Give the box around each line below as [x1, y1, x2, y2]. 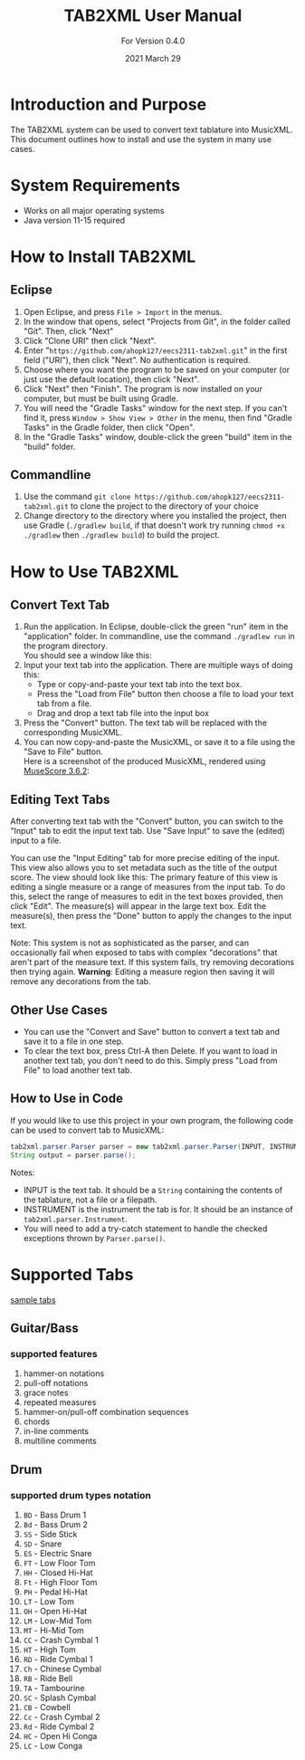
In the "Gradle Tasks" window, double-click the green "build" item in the [23, 431, 292, 442]
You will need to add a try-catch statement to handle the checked [23, 1223, 268, 1234]
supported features [10, 1347, 98, 1360]
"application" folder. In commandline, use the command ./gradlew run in [23, 631, 295, 642]
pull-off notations [23, 1378, 89, 1389]
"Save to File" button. [23, 746, 103, 757]
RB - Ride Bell [23, 1672, 73, 1684]
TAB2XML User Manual [63, 5, 243, 26]
